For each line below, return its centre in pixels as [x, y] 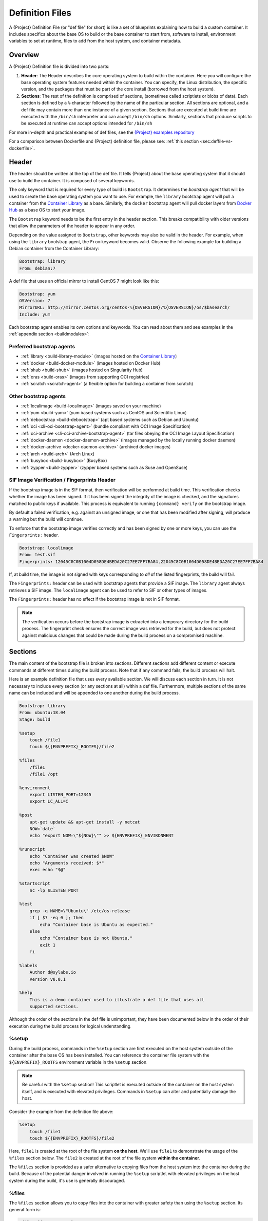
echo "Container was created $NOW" [72, 856]
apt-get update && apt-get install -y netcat [85, 822]
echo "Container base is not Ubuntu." [86, 938]
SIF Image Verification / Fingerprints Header [62, 480]
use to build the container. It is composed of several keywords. [72, 180]
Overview [24, 55]
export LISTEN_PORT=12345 [60, 795]
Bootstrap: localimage [46, 548]
